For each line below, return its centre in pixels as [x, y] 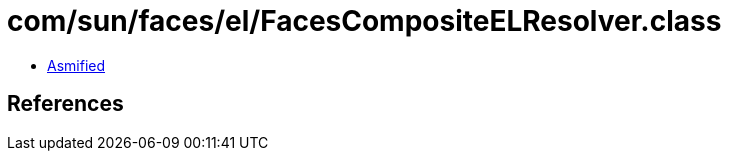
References [65, 104]
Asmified [76, 65]
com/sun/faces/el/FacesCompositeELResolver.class [364, 21]
